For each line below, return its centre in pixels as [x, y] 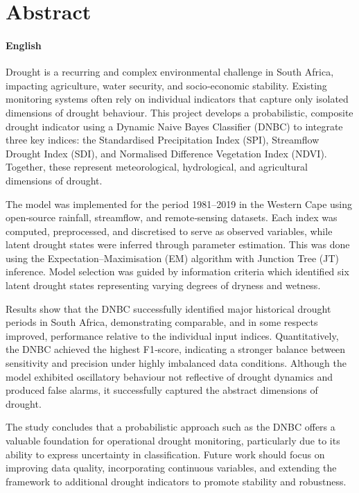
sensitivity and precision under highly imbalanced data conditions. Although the [176, 363]
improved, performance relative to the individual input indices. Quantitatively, [172, 335]
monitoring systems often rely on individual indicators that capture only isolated [177, 99]
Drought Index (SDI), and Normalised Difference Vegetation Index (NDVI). [166, 153]
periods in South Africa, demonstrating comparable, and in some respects [162, 322]
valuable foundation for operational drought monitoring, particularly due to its [173, 441]
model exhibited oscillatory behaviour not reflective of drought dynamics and [169, 376]
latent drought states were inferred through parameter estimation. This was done [178, 244]
